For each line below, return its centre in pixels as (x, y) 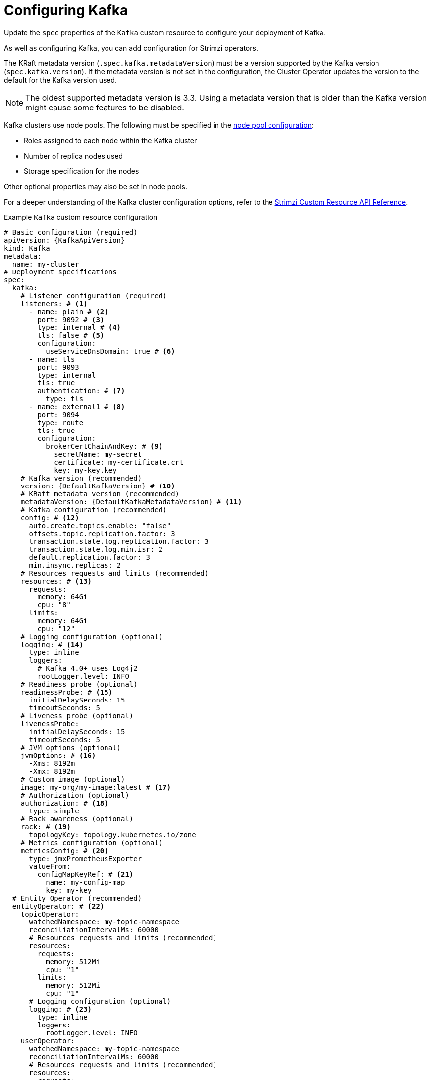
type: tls (65, 399)
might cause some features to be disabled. (105, 107)
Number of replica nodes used (74, 156)
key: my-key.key (85, 470)
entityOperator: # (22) (58, 906)
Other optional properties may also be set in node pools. (96, 186)
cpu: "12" (56, 628)
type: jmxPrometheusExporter (85, 858)
